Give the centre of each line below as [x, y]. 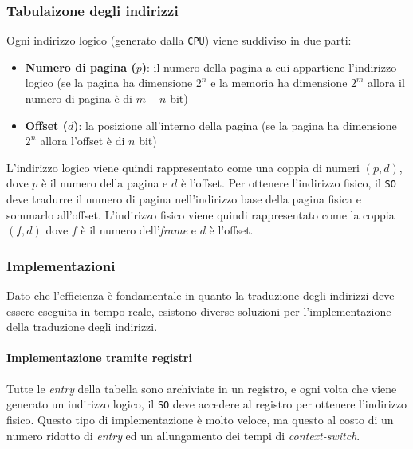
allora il [386, 83]
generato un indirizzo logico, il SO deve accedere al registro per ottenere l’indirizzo [206, 404]
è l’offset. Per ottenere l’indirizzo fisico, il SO [288, 183]
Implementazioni [61, 265]
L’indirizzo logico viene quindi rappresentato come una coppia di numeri [183, 167]
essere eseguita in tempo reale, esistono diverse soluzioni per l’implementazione [199, 311]
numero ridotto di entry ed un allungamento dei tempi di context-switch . [183, 435]
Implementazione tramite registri [99, 358]
